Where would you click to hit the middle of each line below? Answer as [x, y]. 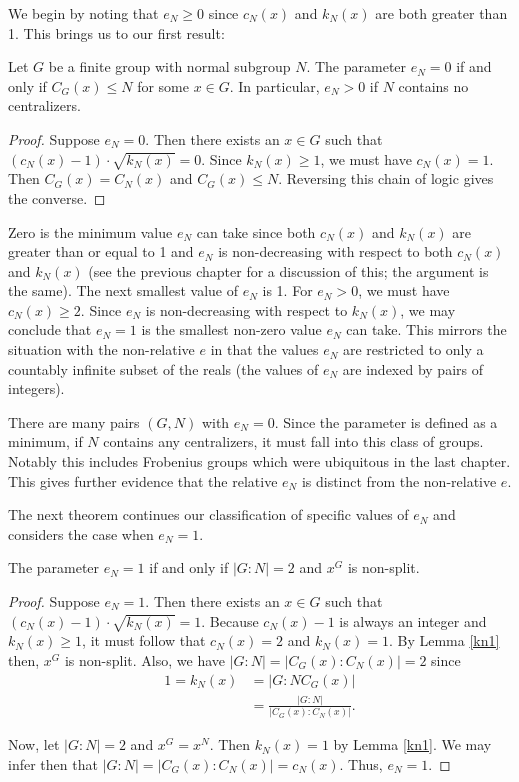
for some [163, 85]
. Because [230, 620]
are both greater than [441, 13]
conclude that [50, 329]
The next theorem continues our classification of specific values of [208, 514]
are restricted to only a [413, 349]
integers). [36, 388]
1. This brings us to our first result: [116, 32]
